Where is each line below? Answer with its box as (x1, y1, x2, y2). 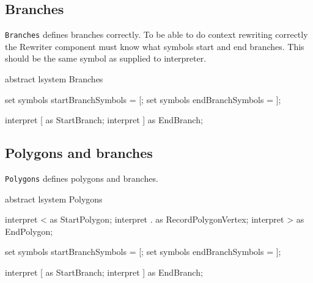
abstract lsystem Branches (5, 73, 103, 85)
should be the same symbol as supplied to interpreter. (5, 52, 207, 65)
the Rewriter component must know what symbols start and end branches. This (5, 40, 304, 52)
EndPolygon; (5, 224, 53, 237)
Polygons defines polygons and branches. (5, 172, 158, 185)
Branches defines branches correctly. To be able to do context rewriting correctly (5, 28, 308, 41)
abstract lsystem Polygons (5, 192, 103, 205)
